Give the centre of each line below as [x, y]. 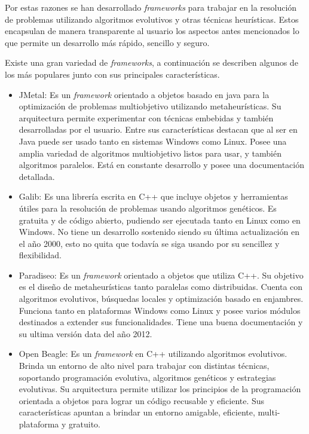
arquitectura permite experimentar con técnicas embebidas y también [146, 117]
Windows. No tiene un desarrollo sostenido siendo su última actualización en [159, 232]
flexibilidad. [40, 255]
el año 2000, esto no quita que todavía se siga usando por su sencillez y [149, 243]
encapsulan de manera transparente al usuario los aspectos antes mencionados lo [152, 31]
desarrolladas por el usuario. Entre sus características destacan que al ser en [158, 129]
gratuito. [85, 424]
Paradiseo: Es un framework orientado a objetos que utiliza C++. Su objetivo [161, 275]
